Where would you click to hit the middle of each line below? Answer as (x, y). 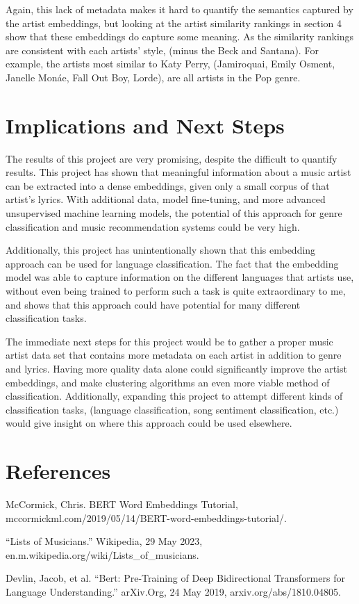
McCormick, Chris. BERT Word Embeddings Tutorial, (122, 504)
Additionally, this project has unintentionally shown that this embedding (161, 250)
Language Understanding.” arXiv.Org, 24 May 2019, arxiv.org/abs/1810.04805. (173, 592)
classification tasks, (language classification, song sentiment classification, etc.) (172, 409)
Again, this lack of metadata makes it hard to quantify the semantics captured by (179, 9)
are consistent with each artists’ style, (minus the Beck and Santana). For (162, 50)
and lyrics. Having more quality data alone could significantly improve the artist (176, 368)
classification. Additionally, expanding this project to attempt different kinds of (174, 396)
